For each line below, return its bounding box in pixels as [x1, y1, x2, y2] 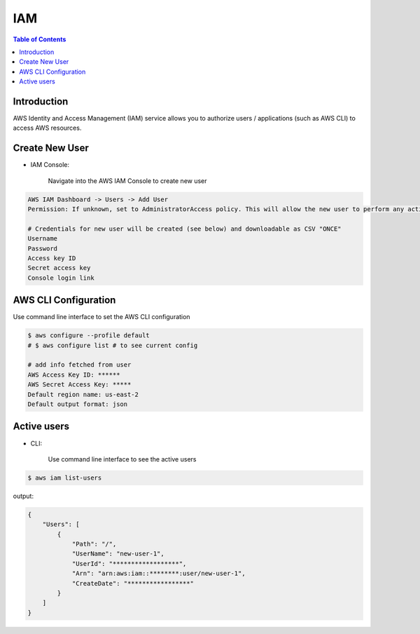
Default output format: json [27, 400, 128, 408]
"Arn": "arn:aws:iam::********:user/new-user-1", [71, 569, 246, 578]
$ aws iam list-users [27, 473, 102, 482]
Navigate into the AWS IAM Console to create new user [48, 176, 207, 185]
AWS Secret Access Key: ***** [27, 381, 132, 389]
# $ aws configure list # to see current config [27, 341, 198, 349]
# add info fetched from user [27, 361, 132, 369]
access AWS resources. [13, 123, 82, 133]
